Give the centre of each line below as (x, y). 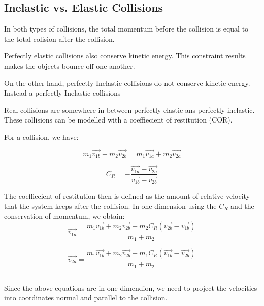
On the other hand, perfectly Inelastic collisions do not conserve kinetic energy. (127, 83)
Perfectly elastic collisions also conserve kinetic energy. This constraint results (125, 56)
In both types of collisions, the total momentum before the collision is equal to (126, 29)
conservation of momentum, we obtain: (64, 216)
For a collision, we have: (41, 136)
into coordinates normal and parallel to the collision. (86, 298)
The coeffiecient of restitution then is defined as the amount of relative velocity (127, 196)
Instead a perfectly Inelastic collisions (62, 93)
